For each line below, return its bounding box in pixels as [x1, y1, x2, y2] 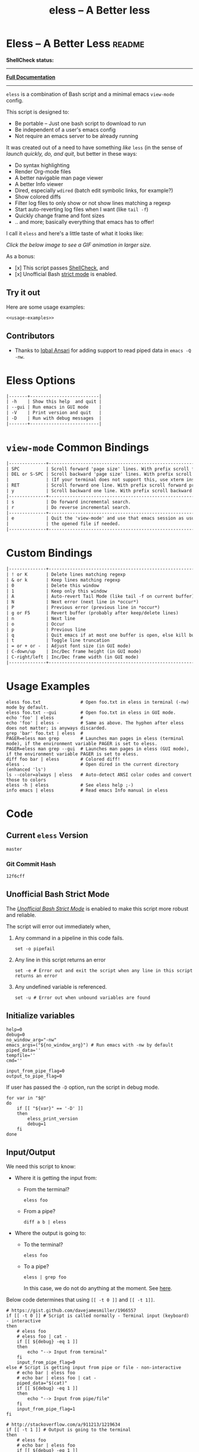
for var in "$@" [6, 1095, 46, 1101]
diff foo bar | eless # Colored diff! [6, 756, 120, 762]
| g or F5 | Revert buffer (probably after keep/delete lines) [6, 610, 179, 616]
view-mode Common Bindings [6, 441, 149, 454]
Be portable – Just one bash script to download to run [14, 120, 146, 127]
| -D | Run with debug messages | [6, 415, 102, 421]
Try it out [6, 288, 40, 298]
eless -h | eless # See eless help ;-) [6, 782, 134, 788]
